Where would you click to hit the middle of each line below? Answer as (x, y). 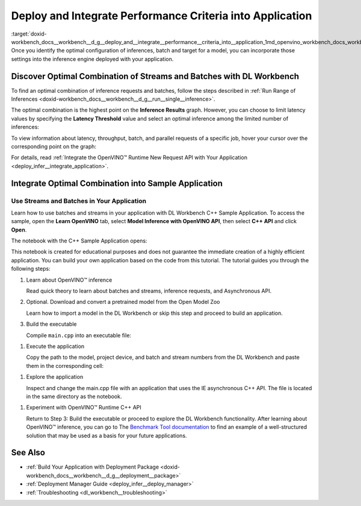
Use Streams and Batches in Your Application (79, 201)
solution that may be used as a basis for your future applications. (106, 435)
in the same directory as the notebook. (74, 396)
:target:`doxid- (29, 34)
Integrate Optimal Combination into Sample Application (117, 183)
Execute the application (55, 346)
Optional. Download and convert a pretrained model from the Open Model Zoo (123, 302)
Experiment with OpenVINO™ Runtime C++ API (84, 408)
